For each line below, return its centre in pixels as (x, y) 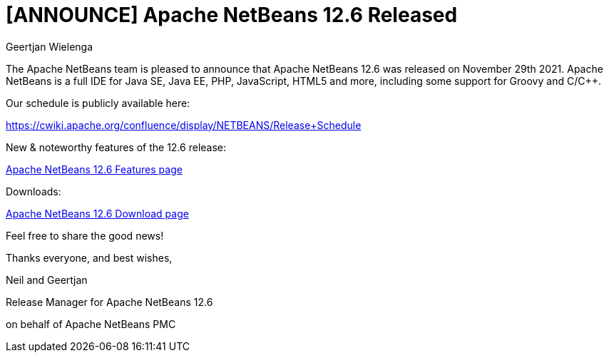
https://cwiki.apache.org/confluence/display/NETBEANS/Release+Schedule (184, 125)
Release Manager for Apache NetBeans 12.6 (109, 302)
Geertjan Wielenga (50, 46)
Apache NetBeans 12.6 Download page (97, 213)
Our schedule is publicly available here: (98, 103)
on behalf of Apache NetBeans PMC (91, 324)
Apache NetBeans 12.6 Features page (94, 169)
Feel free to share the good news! (85, 235)
